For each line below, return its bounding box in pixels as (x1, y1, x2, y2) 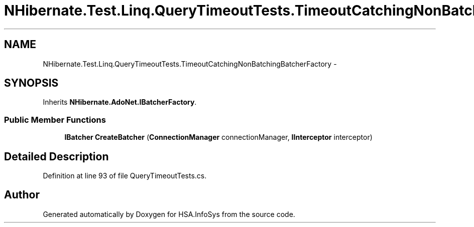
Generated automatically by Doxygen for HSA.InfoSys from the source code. (43, 209, 295, 218)
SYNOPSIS (4, 77, 59, 90)
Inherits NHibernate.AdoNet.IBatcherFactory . (43, 98, 197, 107)
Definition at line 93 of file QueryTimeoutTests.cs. (43, 171, 207, 180)
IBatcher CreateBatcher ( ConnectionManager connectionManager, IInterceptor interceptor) (64, 133, 373, 142)
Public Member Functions (4, 114, 106, 125)
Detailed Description (4, 150, 109, 163)
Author (4, 188, 40, 201)
